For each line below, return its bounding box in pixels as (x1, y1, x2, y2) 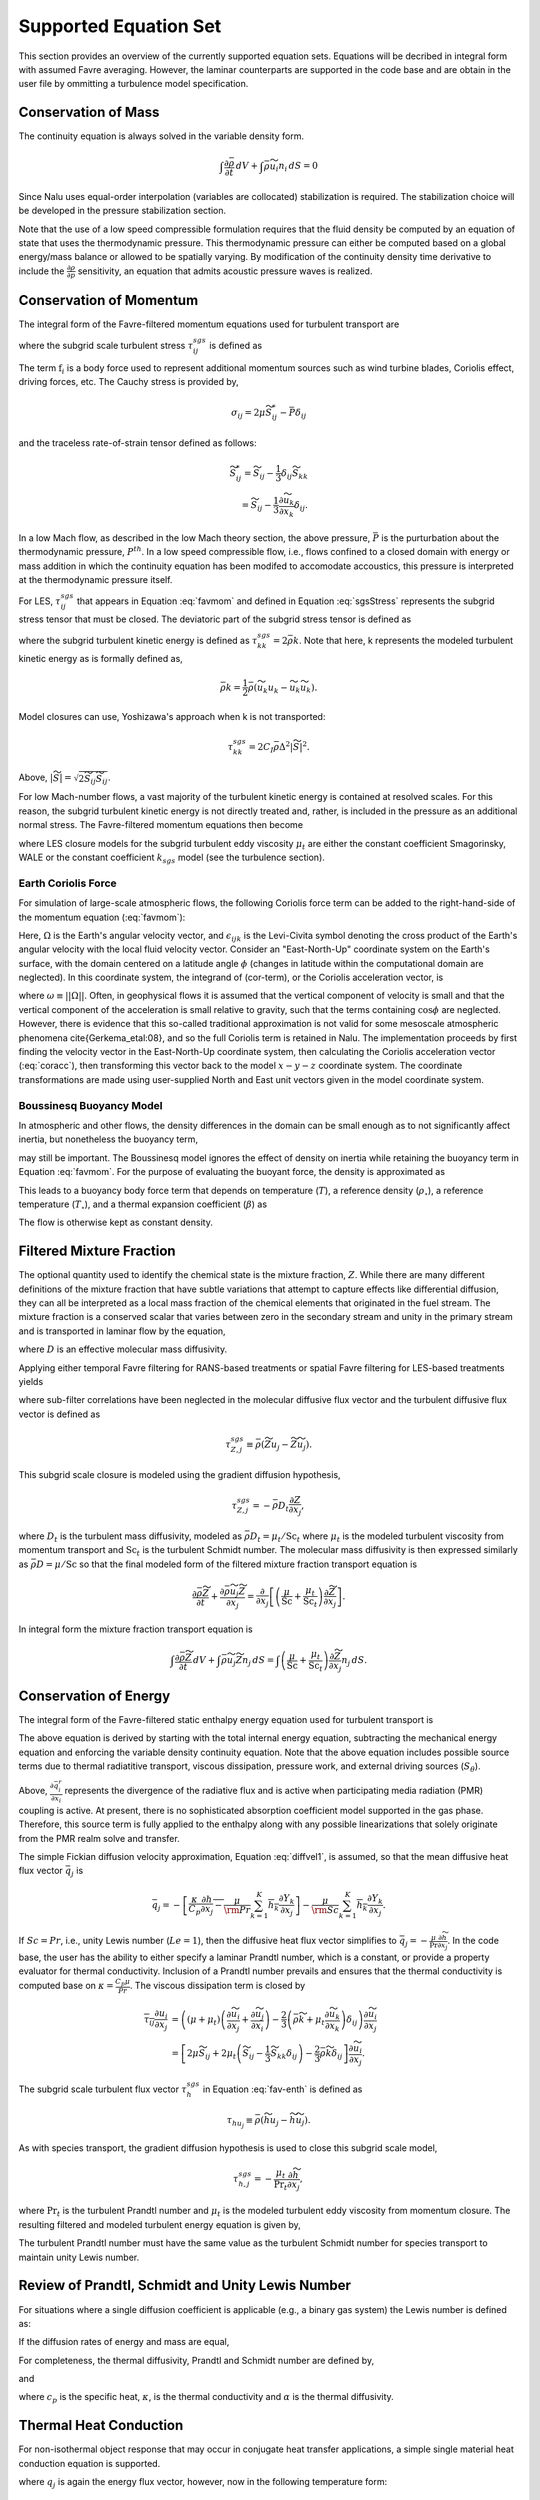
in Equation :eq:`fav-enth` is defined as (202, 2083, 363, 2095)
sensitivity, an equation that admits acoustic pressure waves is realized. (77, 265, 373, 277)
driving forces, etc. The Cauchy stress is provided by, (18, 376, 239, 388)
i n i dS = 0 (275, 160, 319, 174)
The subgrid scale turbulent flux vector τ (18, 2083, 187, 2095)
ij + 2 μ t (205, 2048, 237, 2061)
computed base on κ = (18, 1980, 114, 1992)
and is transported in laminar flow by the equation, (18, 1325, 226, 1337)
